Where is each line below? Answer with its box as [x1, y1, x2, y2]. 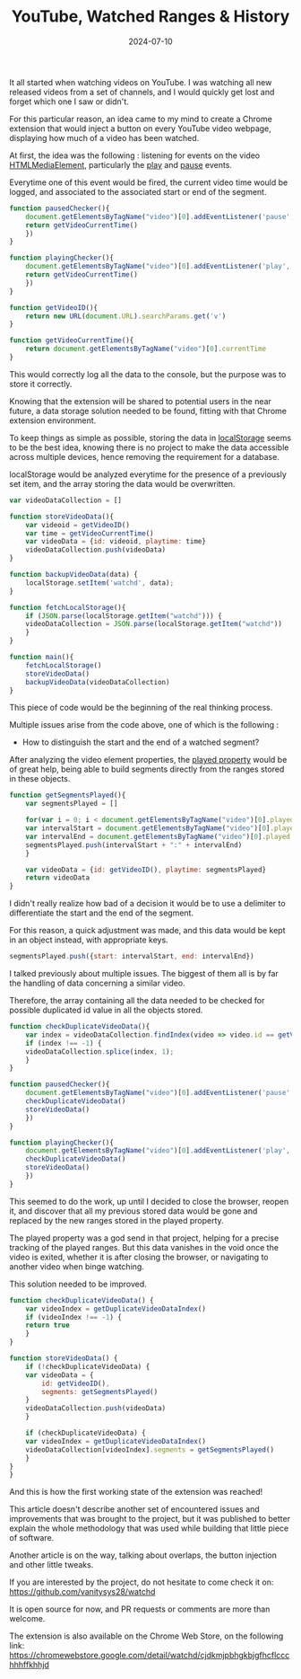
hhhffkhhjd [9, 1659, 49, 1670]
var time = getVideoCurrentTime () [25, 528, 154, 538]
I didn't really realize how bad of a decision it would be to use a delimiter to [9, 898, 286, 909]
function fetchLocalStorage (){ [9, 603, 126, 612]
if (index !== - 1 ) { [25, 1038, 102, 1047]
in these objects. [9, 773, 71, 784]
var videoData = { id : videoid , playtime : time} [25, 537, 206, 546]
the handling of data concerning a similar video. [9, 977, 185, 989]
